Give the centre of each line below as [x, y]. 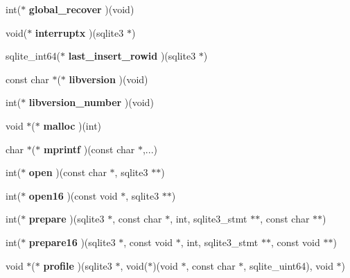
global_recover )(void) [81, 9]
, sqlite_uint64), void [288, 265]
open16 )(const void [73, 195]
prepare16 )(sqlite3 [72, 242]
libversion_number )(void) [91, 102]
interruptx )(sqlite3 [79, 32]
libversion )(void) [108, 79]
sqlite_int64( [33, 56]
